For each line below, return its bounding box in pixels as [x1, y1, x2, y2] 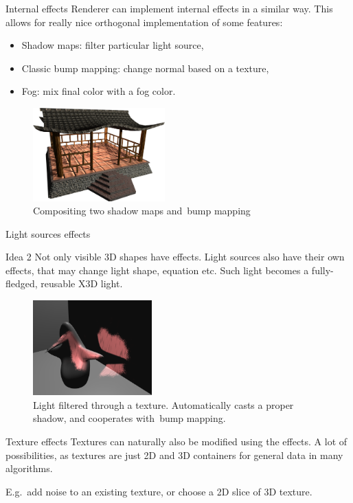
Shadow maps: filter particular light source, [21, 38, 204, 52]
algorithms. [5, 461, 53, 476]
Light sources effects [5, 226, 91, 241]
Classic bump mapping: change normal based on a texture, [21, 60, 269, 75]
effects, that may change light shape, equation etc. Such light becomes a [5, 262, 309, 277]
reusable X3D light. [41, 276, 123, 291]
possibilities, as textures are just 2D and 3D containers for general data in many [5, 447, 343, 462]
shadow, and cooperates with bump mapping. [33, 411, 226, 425]
